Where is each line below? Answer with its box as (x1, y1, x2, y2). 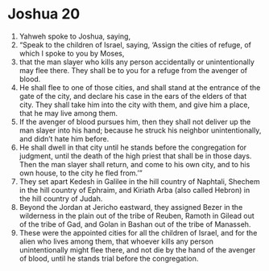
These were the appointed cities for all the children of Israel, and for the (19, 228, 258, 237)
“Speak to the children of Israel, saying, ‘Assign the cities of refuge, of (19, 39, 251, 49)
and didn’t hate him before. (19, 133, 110, 143)
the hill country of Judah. (19, 194, 103, 203)
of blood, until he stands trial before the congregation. (19, 253, 199, 263)
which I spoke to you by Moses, (19, 48, 125, 58)
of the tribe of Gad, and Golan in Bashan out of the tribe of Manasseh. (19, 219, 251, 229)
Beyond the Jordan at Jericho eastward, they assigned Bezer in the (19, 202, 243, 211)
